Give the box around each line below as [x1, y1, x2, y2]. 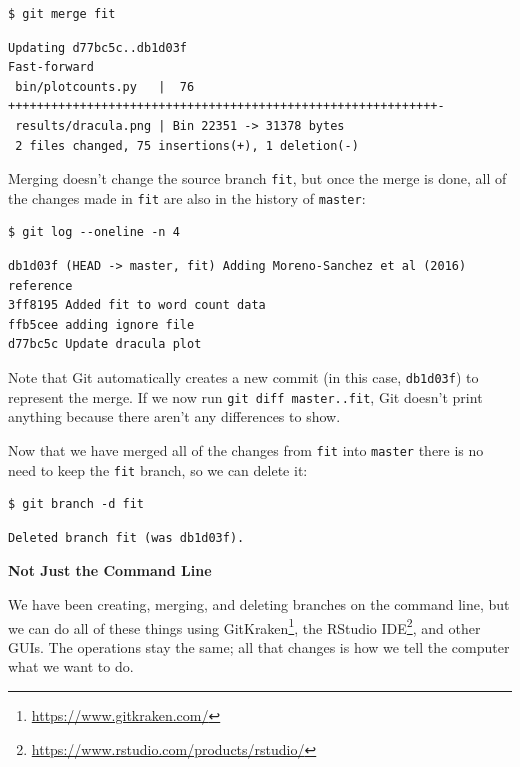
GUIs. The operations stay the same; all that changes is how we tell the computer [8, 636, 510, 657]
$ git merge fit [8, 7, 116, 21]
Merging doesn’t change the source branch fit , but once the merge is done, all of [8, 168, 507, 189]
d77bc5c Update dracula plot [8, 337, 202, 352]
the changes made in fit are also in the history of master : [8, 187, 366, 208]
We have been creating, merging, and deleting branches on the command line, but [8, 594, 510, 615]
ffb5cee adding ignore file [8, 317, 195, 332]
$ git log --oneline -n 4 [8, 225, 180, 240]
